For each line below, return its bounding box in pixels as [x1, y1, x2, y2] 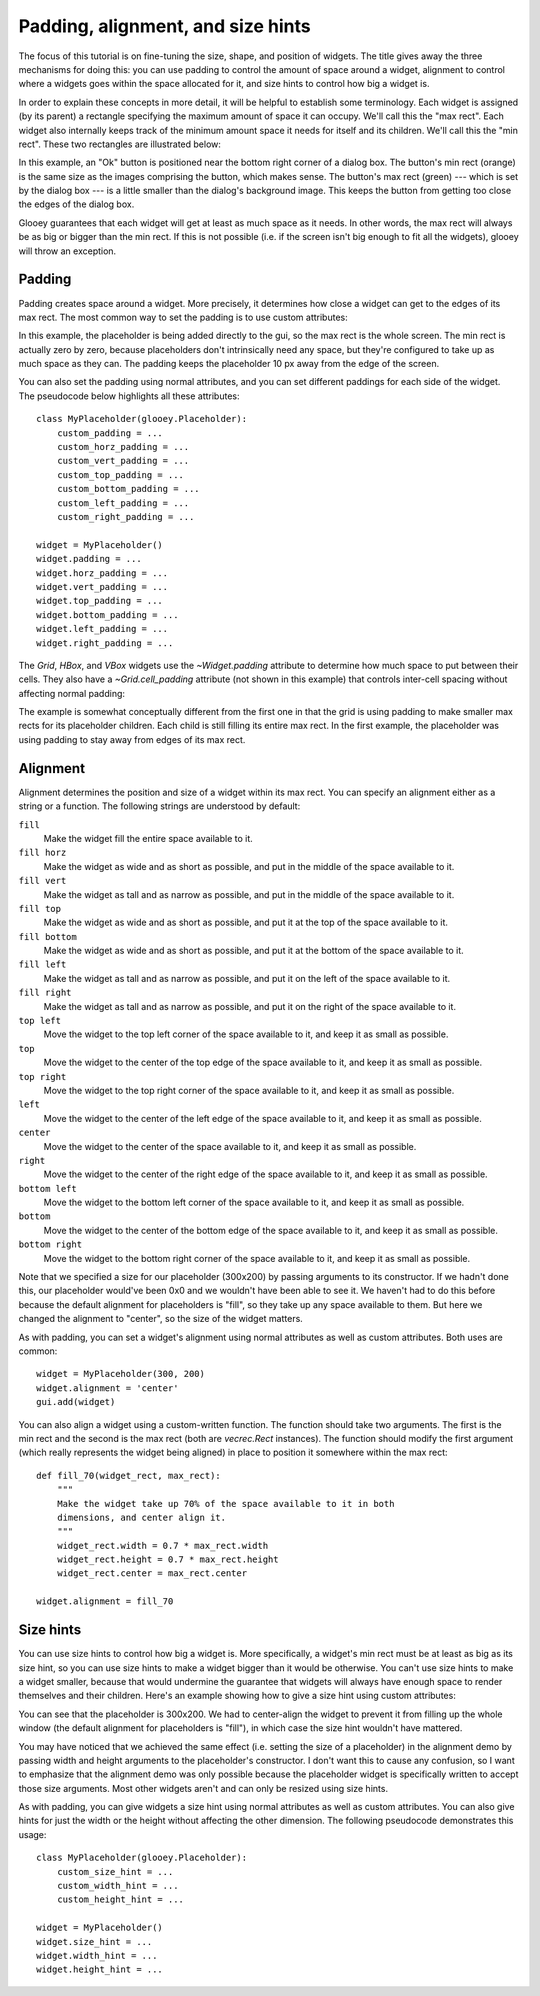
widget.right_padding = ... [36, 637, 174, 649]
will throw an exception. [18, 245, 117, 257]
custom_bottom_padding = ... [56, 483, 200, 495]
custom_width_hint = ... [56, 1880, 179, 1892]
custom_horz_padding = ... [56, 441, 190, 453]
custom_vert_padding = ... [56, 455, 190, 467]
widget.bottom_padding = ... [36, 609, 179, 620]
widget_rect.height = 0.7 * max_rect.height [56, 1554, 279, 1565]
